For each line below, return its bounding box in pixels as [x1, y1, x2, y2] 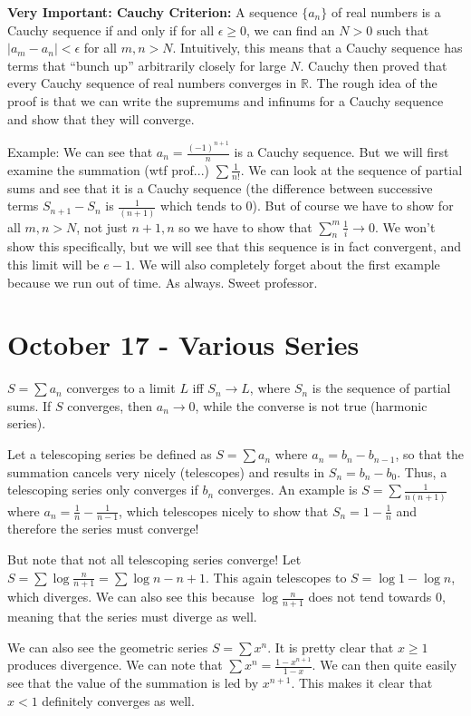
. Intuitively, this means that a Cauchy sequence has [172, 38, 463, 57]
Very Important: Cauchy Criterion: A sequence [7, 3, 298, 21]
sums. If [7, 396, 52, 415]
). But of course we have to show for [252, 196, 454, 215]
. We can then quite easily [312, 655, 457, 674]
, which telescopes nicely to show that [119, 501, 329, 520]
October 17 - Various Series [7, 326, 360, 363]
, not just [76, 217, 128, 236]
